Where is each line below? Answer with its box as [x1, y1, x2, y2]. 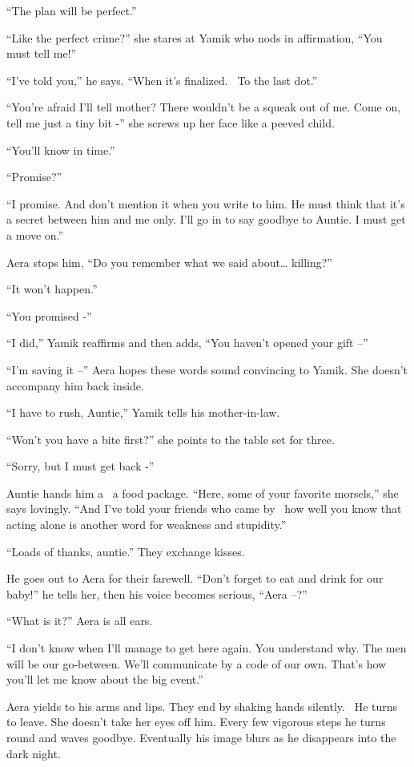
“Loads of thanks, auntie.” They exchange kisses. [6, 543, 245, 559]
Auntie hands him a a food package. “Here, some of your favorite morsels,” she [6, 484, 399, 501]
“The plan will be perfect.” [6, 2, 137, 18]
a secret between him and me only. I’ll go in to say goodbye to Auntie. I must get [6, 211, 406, 228]
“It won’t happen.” [6, 281, 98, 297]
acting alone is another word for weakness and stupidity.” [6, 516, 287, 533]
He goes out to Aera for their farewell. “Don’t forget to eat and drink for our [6, 570, 384, 587]
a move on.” [6, 226, 64, 243]
